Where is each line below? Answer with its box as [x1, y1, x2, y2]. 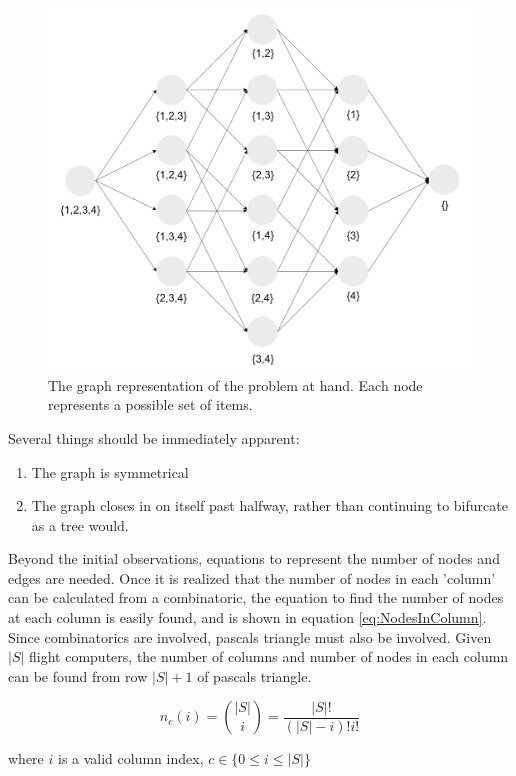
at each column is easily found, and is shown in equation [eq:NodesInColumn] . [8, 607, 487, 628]
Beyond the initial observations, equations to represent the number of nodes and [8, 548, 500, 569]
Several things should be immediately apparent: [8, 427, 300, 448]
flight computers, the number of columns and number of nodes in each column [29, 646, 509, 667]
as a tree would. [31, 514, 129, 535]
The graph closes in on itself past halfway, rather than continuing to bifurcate [31, 495, 508, 516]
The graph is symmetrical [31, 461, 189, 482]
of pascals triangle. [197, 665, 312, 686]
